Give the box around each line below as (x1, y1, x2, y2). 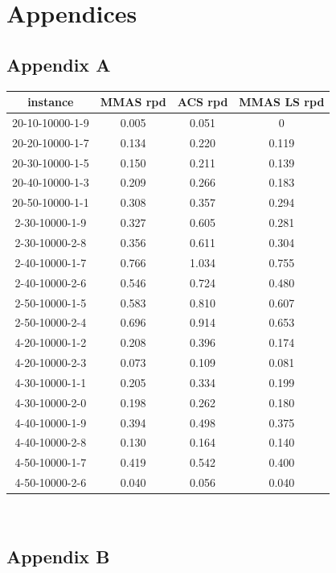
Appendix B (6, 544, 110, 569)
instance (27, 93, 74, 110)
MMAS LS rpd (239, 93, 325, 110)
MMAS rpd (100, 93, 166, 110)
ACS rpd (177, 93, 228, 110)
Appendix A (6, 52, 111, 76)
